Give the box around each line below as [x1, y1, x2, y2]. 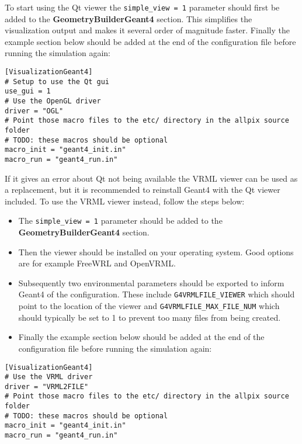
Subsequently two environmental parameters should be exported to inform [18, 276, 284, 289]
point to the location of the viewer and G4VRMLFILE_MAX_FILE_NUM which [18, 300, 280, 312]
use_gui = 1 [5, 87, 51, 96]
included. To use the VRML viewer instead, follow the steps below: [5, 195, 245, 207]
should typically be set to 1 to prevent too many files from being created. [18, 311, 281, 323]
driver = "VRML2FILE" [5, 382, 89, 391]
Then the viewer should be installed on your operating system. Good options [18, 245, 294, 258]
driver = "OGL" [5, 106, 64, 115]
